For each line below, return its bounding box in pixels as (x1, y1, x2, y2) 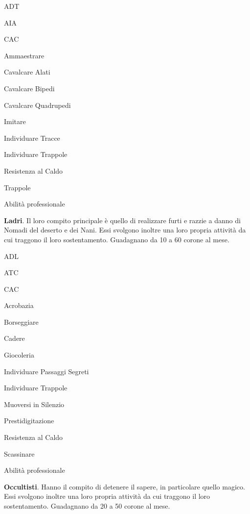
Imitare (4, 116, 26, 127)
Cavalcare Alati (4, 67, 50, 77)
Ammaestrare (4, 50, 45, 60)
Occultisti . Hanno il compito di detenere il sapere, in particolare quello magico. (4, 481, 245, 491)
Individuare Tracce (4, 132, 60, 143)
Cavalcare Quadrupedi (4, 100, 71, 110)
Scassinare (4, 448, 35, 459)
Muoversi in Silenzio (4, 399, 65, 409)
